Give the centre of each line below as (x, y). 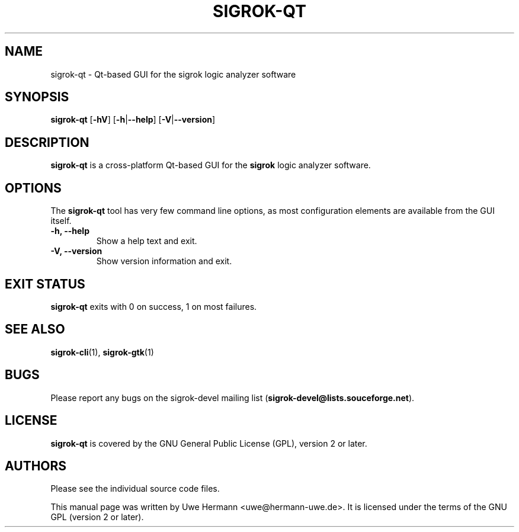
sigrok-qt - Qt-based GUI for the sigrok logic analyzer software (173, 74)
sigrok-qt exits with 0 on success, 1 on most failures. (154, 306)
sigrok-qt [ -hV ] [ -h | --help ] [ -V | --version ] (133, 120)
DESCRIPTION (47, 142)
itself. (61, 221)
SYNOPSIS (37, 97)
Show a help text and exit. (147, 241)
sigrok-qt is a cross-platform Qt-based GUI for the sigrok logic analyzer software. (211, 165)
